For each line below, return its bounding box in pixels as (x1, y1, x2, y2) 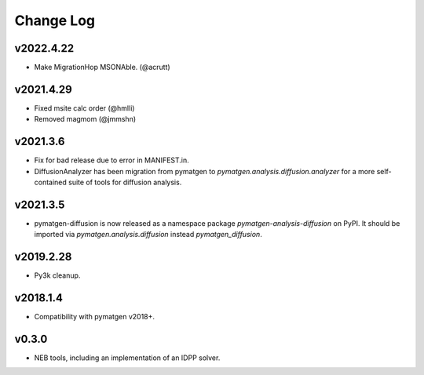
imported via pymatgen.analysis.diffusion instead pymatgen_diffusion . (34, 230, 262, 239)
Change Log (14, 12, 96, 29)
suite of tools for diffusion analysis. (68, 177, 182, 187)
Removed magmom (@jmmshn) (34, 115, 137, 124)
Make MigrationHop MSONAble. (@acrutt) (34, 63, 170, 72)
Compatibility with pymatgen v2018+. (34, 312, 155, 322)
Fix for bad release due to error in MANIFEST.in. (34, 155, 190, 165)
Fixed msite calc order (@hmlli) (34, 103, 135, 113)
